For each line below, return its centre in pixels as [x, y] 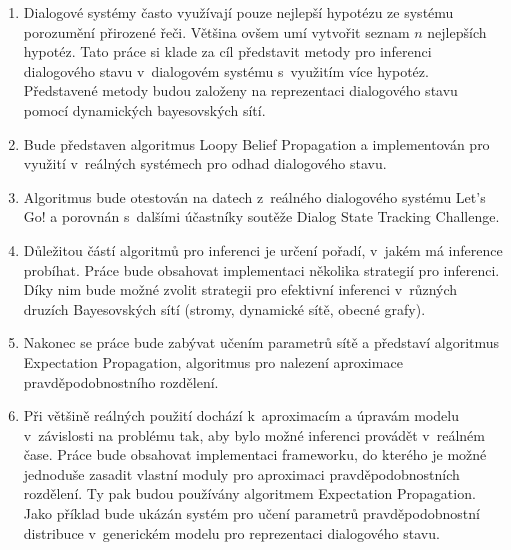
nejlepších [457, 31]
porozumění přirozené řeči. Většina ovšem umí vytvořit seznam [216, 31]
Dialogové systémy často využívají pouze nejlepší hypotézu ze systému [238, 12]
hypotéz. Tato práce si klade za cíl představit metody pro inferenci [227, 51]
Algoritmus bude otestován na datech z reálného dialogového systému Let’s [254, 196]
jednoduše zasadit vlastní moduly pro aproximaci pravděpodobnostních [241, 473]
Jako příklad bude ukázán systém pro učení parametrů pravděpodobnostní [251, 513]
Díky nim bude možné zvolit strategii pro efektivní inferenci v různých [240, 289]
